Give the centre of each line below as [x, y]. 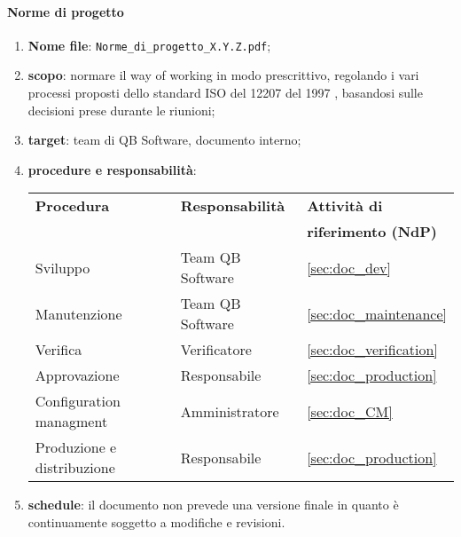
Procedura [72, 206]
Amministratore [230, 411]
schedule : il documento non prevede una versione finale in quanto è [213, 505]
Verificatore [216, 350]
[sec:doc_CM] [350, 411]
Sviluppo [63, 267]
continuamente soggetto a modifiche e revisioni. [156, 522]
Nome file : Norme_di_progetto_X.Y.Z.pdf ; [149, 45]
